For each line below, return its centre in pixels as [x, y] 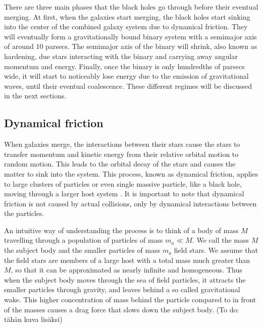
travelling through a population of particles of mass [84, 240]
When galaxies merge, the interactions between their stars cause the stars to [122, 144]
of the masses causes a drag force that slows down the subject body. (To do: [122, 309]
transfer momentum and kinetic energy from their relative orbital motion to [121, 154]
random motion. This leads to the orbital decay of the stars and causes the [120, 164]
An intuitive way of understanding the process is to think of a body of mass [121, 230]
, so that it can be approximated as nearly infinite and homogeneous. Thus [126, 270]
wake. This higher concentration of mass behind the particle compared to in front [130, 299]
